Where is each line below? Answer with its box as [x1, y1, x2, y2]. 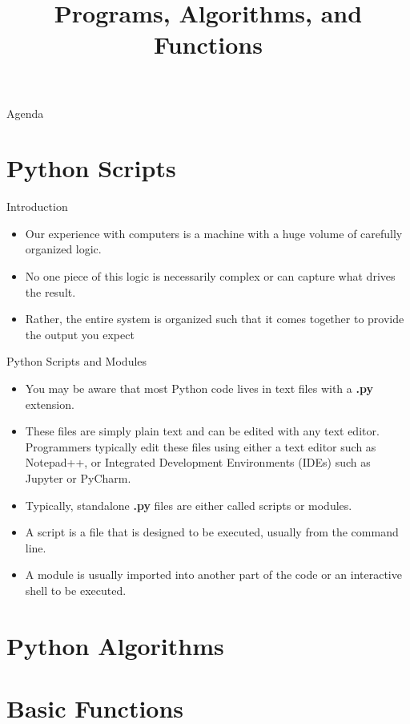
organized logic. [25, 241, 102, 257]
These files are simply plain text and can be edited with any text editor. [25, 423, 380, 439]
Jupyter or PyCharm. [25, 470, 131, 486]
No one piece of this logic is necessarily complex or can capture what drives [25, 268, 396, 285]
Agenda [6, 104, 44, 121]
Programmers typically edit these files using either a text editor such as [25, 438, 376, 455]
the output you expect [25, 326, 135, 342]
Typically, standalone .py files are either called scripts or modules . [25, 496, 352, 513]
